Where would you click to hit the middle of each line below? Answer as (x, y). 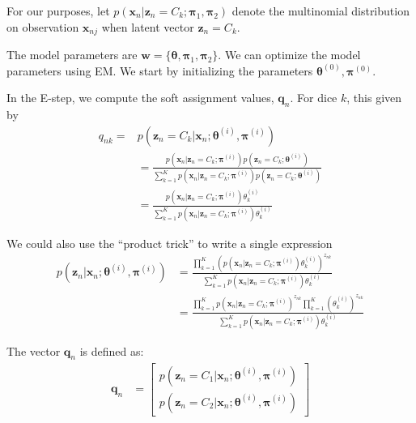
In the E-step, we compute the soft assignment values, (140, 98)
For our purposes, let (58, 11)
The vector (34, 350)
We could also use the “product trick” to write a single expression (170, 243)
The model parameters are (72, 55)
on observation (43, 26)
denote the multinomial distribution (320, 11)
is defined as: (112, 350)
